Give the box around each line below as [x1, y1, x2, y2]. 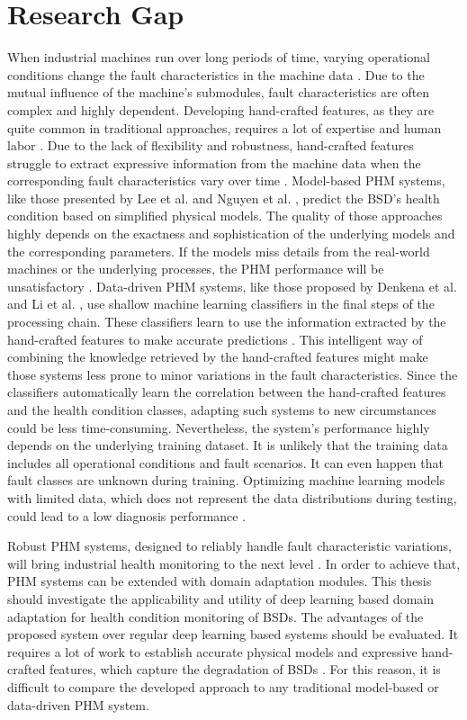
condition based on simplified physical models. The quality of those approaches [7, 206, 443, 225]
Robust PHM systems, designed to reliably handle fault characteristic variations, [7, 536, 452, 555]
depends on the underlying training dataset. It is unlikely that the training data [7, 436, 448, 454]
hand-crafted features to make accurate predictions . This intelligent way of [7, 329, 423, 348]
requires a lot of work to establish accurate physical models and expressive [7, 642, 418, 661]
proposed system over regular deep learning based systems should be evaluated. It [7, 625, 459, 643]
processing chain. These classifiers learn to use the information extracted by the [7, 312, 446, 331]
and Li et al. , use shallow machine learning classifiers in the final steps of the [7, 294, 435, 313]
